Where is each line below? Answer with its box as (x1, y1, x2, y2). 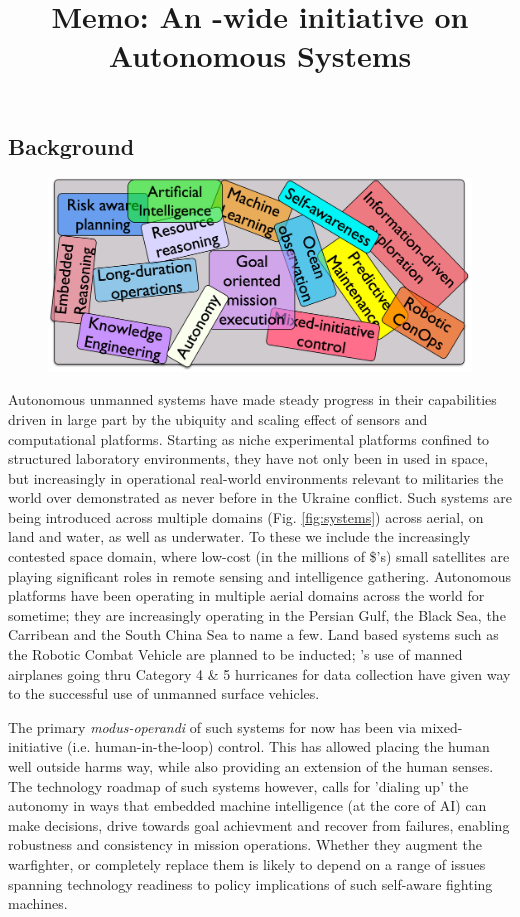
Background (8, 130, 135, 161)
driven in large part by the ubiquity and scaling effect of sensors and (8, 408, 428, 429)
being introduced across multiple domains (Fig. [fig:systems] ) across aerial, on (8, 506, 484, 527)
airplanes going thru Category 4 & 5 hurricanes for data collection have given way (8, 663, 511, 684)
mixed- (420, 716, 463, 737)
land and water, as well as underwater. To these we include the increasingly (8, 526, 471, 547)
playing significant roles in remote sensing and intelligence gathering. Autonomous (8, 565, 511, 586)
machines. (8, 893, 68, 914)
